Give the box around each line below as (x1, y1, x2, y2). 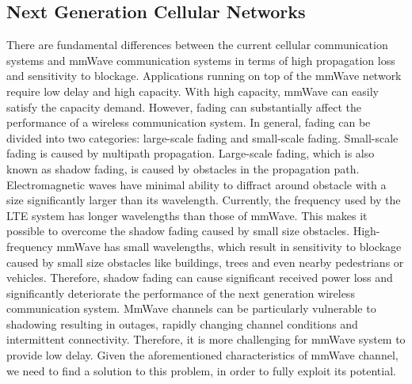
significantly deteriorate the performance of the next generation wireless (6, 284, 355, 301)
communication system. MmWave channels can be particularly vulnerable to (6, 300, 376, 317)
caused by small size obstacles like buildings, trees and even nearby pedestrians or (6, 253, 404, 270)
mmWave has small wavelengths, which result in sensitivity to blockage (56, 238, 402, 254)
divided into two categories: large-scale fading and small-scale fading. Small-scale (6, 129, 399, 146)
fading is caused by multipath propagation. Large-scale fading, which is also (6, 145, 375, 162)
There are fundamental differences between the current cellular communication (6, 36, 388, 53)
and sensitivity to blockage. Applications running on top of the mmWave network (6, 67, 402, 84)
